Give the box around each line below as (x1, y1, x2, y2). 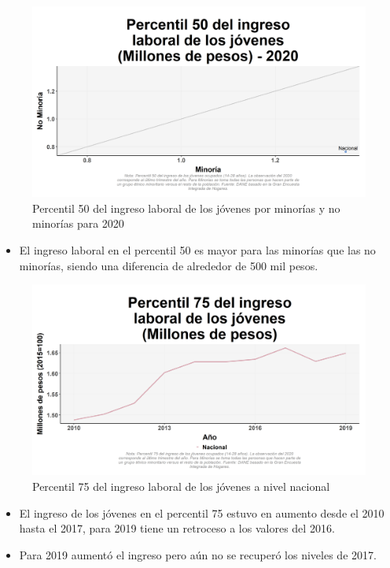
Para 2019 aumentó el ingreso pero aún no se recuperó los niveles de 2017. (19, 546, 377, 562)
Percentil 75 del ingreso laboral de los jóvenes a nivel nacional (32, 478, 330, 494)
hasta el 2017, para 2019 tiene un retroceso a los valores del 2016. (19, 520, 335, 536)
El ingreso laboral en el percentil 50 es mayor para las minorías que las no (19, 242, 376, 258)
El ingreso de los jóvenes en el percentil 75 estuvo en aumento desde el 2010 (19, 504, 384, 521)
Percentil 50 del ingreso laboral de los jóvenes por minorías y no (32, 199, 340, 216)
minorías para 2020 (32, 215, 124, 232)
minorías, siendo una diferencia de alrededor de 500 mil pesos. (19, 257, 318, 273)
